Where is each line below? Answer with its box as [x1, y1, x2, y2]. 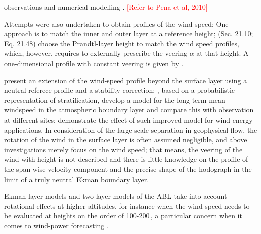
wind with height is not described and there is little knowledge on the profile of [4, 154, 248, 164]
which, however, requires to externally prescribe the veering [4, 48, 188, 58]
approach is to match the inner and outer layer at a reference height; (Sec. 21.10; [4, 28, 253, 39]
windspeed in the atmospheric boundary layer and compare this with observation [4, 104, 254, 115]
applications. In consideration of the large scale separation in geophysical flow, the [4, 124, 257, 135]
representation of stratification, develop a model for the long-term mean [4, 94, 225, 105]
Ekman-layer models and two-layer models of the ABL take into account [4, 191, 227, 201]
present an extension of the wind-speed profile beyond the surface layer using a [4, 75, 247, 85]
